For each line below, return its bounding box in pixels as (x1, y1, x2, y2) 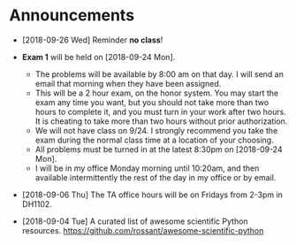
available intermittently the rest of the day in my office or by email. (34, 172, 277, 182)
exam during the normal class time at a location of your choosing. (34, 134, 274, 145)
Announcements (9, 5, 135, 26)
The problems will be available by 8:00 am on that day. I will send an (34, 68, 285, 80)
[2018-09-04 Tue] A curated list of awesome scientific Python (21, 216, 249, 226)
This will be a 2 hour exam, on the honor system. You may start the (34, 88, 279, 98)
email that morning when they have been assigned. (34, 78, 222, 88)
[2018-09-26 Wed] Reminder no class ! (21, 34, 163, 45)
